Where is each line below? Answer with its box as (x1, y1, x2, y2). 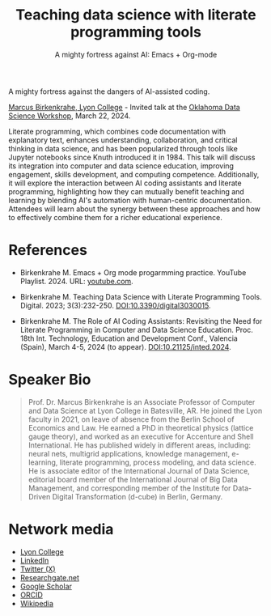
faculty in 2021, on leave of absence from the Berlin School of (28, 414, 235, 424)
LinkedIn (19, 555, 49, 565)
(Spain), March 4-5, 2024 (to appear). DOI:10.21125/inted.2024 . (19, 342, 232, 351)
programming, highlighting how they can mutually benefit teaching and (8, 186, 244, 196)
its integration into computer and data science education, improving (8, 160, 235, 171)
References (8, 241, 87, 260)
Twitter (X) (19, 564, 56, 574)
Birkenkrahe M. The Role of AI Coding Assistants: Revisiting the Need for (19, 316, 263, 325)
